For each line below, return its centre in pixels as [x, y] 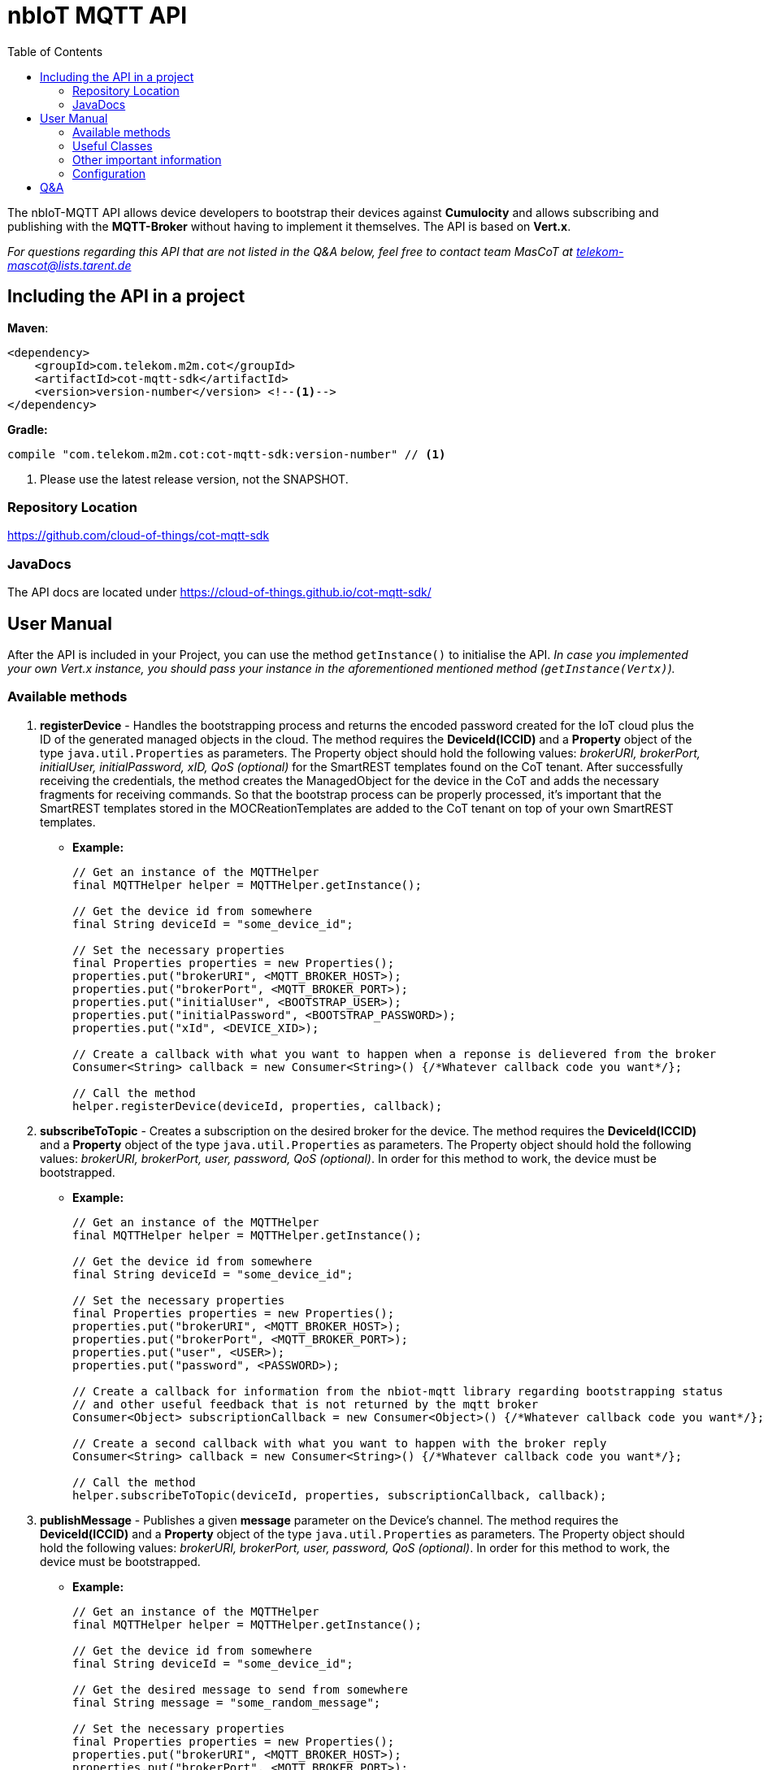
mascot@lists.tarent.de [69, 265]
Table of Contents [55, 51]
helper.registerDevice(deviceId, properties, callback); [258, 1106]
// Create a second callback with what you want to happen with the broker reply [340, 1443]
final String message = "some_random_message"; [227, 1702]
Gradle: [28, 429]
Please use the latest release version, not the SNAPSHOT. [194, 479]
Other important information [147, 159]
